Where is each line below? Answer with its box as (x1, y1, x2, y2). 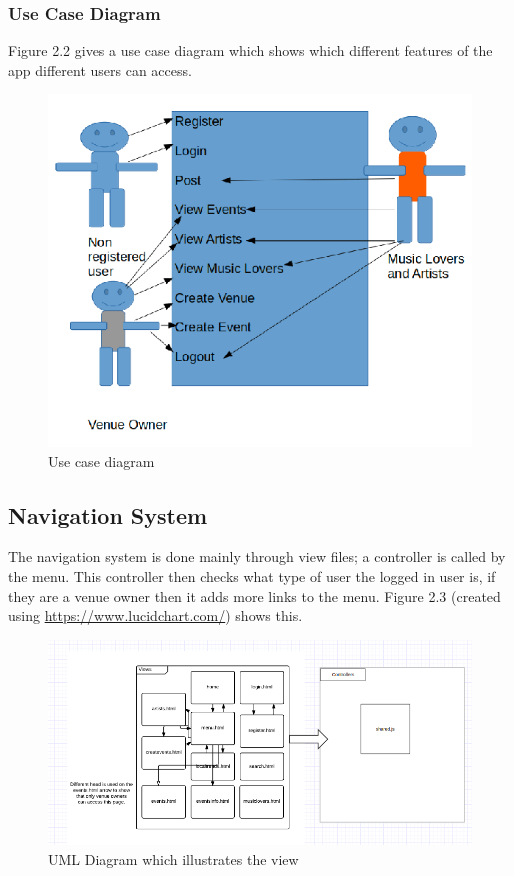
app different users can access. (8, 59, 192, 80)
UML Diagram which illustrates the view (48, 848, 299, 869)
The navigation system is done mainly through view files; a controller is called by (8, 546, 506, 567)
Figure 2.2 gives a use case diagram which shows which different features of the (8, 40, 493, 61)
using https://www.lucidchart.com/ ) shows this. (8, 605, 303, 626)
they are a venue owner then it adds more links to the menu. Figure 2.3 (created (8, 585, 501, 606)
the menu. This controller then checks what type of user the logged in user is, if (8, 565, 496, 586)
